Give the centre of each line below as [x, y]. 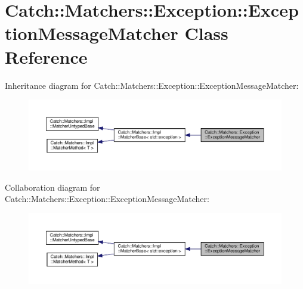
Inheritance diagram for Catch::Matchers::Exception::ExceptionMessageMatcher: [152, 85]
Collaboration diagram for [52, 187]
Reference [46, 56]
